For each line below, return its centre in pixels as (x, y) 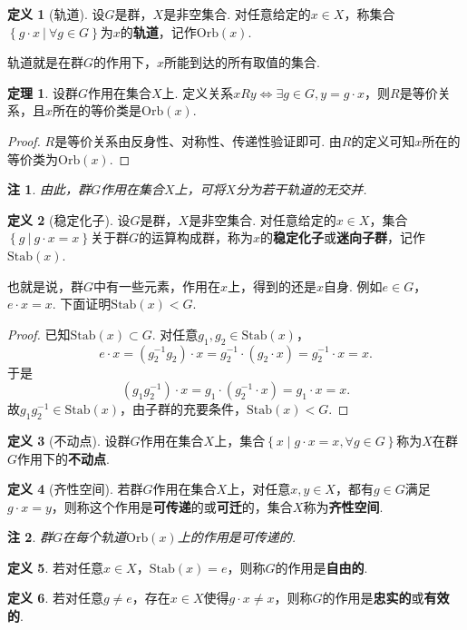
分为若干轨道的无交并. (302, 189)
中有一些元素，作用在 (157, 285)
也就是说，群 (45, 285)
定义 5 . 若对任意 (55, 567)
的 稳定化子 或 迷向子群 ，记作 (343, 237)
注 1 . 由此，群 (49, 189)
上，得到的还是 (272, 285)
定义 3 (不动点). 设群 (69, 440)
